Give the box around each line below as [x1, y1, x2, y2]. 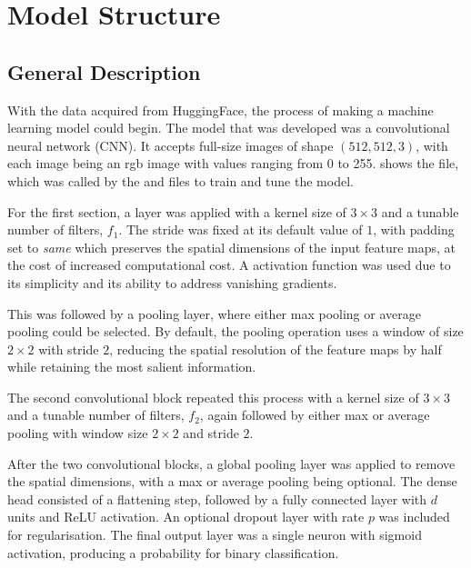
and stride [183, 424, 239, 443]
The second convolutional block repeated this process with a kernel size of [7, 387, 419, 406]
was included [378, 507, 450, 526]
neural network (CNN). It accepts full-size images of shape [7, 135, 334, 154]
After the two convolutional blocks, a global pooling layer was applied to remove [7, 453, 456, 473]
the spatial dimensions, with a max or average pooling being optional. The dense [7, 472, 457, 491]
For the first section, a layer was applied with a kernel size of [7, 202, 346, 221]
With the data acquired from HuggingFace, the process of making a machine [7, 100, 434, 119]
